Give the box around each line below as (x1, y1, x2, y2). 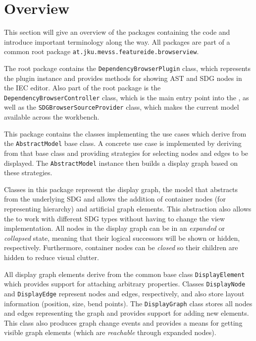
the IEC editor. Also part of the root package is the (4, 82, 161, 93)
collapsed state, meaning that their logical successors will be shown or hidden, (4, 232, 240, 243)
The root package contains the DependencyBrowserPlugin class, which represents (4, 63, 251, 73)
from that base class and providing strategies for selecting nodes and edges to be (4, 147, 249, 158)
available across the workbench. (4, 112, 100, 122)
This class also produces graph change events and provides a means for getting (4, 317, 243, 328)
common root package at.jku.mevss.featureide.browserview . (4, 46, 199, 57)
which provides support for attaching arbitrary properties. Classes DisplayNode (4, 278, 246, 289)
